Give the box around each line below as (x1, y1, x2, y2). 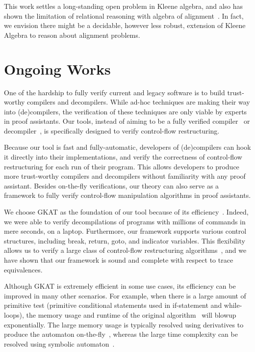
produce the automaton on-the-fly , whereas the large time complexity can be (4, 329, 238, 339)
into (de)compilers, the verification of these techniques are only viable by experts (4, 106, 247, 116)
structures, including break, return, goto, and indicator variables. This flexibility (4, 235, 245, 245)
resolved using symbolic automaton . (4, 338, 115, 349)
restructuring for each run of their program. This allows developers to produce (4, 161, 239, 171)
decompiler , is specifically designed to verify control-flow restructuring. (4, 125, 220, 135)
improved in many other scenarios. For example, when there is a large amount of (4, 290, 246, 300)
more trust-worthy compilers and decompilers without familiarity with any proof (4, 171, 246, 181)
